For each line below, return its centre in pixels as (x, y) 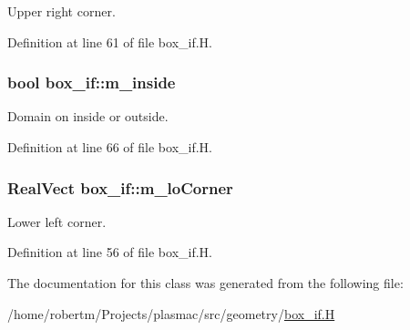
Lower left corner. (57, 221)
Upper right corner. (61, 11)
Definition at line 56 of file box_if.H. (110, 252)
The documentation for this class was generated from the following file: (205, 283)
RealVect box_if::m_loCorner (120, 187)
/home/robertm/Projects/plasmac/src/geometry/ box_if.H (171, 313)
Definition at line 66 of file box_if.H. (110, 147)
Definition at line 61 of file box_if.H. (110, 41)
